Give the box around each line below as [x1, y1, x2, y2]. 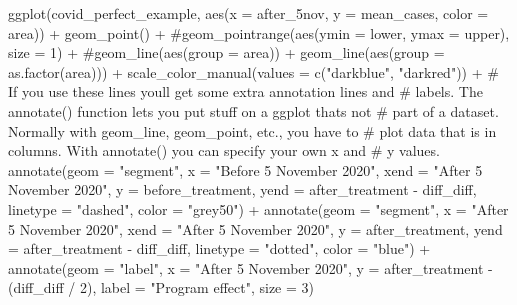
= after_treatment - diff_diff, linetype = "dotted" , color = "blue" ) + [8, 238, 431, 259]
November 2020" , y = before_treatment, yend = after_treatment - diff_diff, [8, 179, 477, 200]
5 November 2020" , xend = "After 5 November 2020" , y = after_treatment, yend [8, 218, 503, 239]
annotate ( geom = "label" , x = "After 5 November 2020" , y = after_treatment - [8, 257, 493, 278]
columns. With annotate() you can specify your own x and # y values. [8, 140, 440, 161]
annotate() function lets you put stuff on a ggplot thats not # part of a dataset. [8, 100, 499, 121]
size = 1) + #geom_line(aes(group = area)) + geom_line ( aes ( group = [8, 42, 445, 63]
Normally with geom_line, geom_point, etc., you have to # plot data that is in [8, 120, 497, 141]
